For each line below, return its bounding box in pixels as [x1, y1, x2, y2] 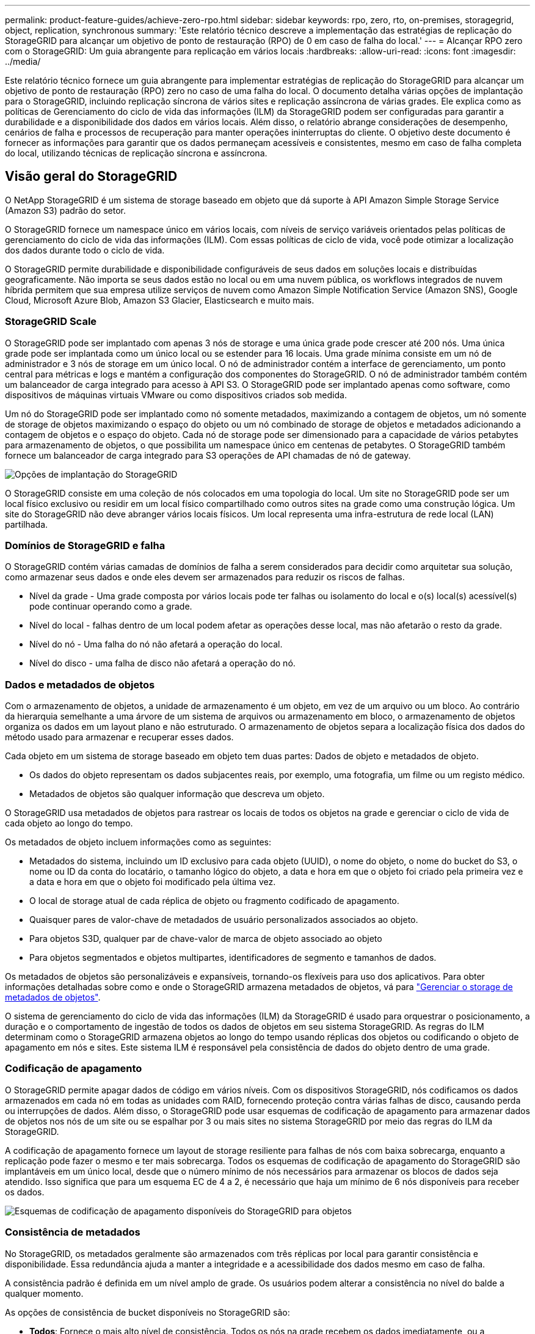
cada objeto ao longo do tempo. [5, 818, 133, 829]
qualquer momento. [5, 1288, 84, 1299]
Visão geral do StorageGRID [5, 169, 178, 184]
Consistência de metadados [5, 1226, 140, 1239]
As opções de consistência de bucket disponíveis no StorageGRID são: [5, 1307, 290, 1318]
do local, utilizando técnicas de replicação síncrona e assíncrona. [5, 148, 267, 158]
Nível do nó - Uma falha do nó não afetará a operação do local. [29, 639, 283, 650]
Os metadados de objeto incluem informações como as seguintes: [5, 837, 271, 848]
